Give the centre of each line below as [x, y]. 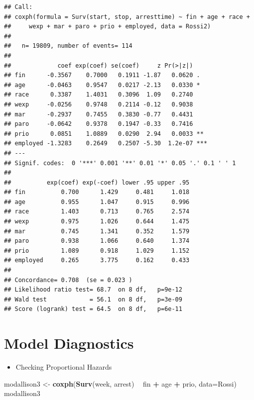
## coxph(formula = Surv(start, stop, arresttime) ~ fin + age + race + [127, 17]
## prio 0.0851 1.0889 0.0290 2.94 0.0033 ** [104, 134]
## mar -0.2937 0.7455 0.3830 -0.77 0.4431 [99, 114]
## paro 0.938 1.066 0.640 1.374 [97, 241]
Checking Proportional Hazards [64, 367]
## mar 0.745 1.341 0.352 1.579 [97, 231]
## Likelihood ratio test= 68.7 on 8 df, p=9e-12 [93, 290]
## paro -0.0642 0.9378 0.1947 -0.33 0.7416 [99, 124]
